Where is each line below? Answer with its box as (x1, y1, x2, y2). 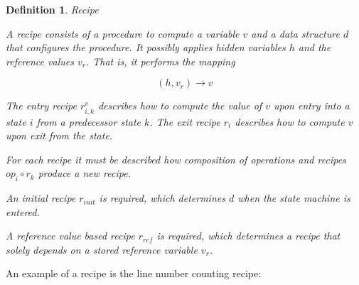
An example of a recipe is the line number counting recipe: (6, 266, 262, 281)
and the (298, 40, 331, 55)
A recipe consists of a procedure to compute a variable (6, 26, 240, 41)
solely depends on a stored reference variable (6, 242, 198, 257)
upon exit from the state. (6, 128, 113, 143)
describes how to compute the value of (97, 98, 262, 113)
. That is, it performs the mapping (85, 53, 235, 68)
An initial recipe (6, 190, 76, 205)
